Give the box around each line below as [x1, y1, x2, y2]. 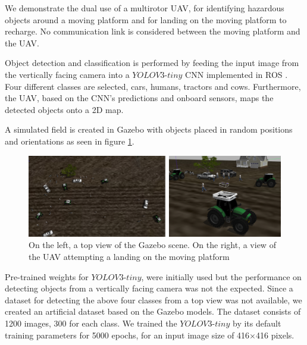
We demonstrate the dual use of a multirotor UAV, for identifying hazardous [5, 2, 284, 14]
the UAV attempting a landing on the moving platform [29, 250, 230, 262]
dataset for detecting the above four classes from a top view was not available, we [5, 293, 302, 306]
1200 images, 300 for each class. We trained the [5, 316, 177, 329]
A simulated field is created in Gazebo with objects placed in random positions [5, 123, 293, 136]
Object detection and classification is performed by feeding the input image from [5, 57, 299, 69]
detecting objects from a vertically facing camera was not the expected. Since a [5, 282, 293, 294]
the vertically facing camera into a [5, 68, 130, 80]
